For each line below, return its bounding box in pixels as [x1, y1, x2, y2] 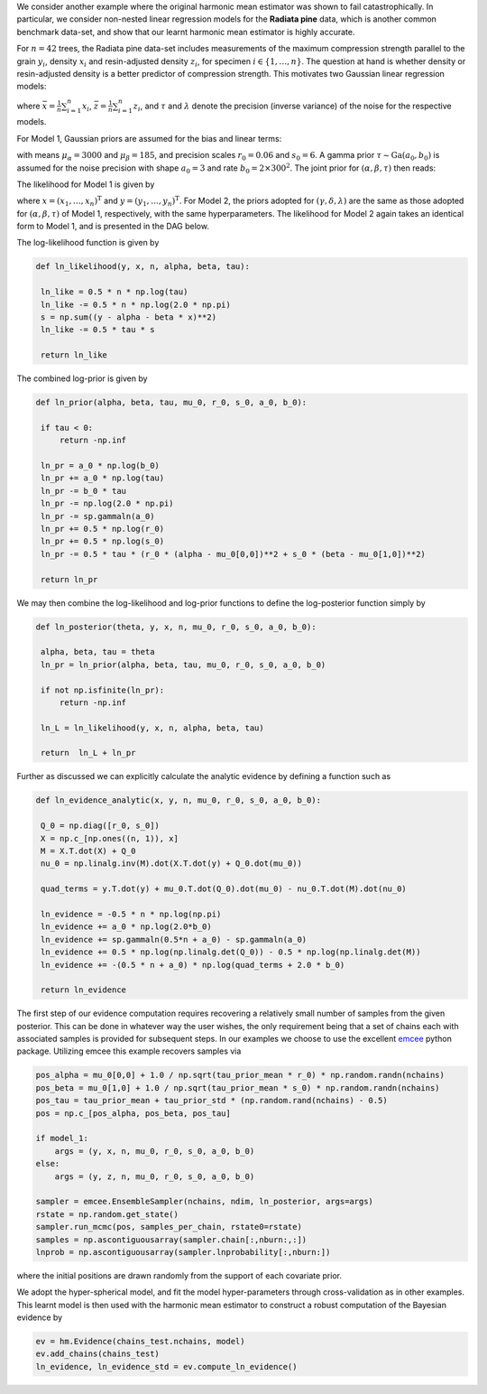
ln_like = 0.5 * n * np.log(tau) [41, 287, 188, 297]
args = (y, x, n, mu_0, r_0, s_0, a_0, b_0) [54, 1146, 255, 1156]
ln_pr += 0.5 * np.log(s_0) [41, 536, 165, 546]
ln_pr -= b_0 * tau [41, 486, 126, 496]
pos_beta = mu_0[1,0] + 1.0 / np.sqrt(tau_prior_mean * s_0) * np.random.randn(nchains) [35, 1083, 441, 1092]
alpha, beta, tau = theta [41, 646, 155, 657]
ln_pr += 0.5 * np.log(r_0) [41, 524, 165, 534]
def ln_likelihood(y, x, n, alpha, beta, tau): [35, 262, 250, 272]
